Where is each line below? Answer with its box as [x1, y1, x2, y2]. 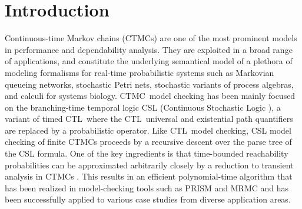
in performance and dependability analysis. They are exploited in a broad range [5, 43, 293, 55]
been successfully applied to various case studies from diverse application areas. [5, 193, 291, 205]
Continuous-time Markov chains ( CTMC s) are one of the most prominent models [5, 32, 297, 44]
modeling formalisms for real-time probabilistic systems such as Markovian [5, 66, 274, 78]
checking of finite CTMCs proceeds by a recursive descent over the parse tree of [5, 135, 292, 148]
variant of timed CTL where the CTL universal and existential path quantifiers [5, 112, 293, 125]
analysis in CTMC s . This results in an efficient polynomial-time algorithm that [5, 170, 293, 183]
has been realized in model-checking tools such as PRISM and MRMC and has [5, 181, 289, 194]
